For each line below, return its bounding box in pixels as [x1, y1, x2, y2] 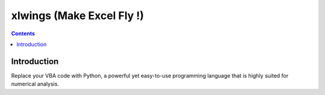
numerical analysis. [11, 81, 60, 88]
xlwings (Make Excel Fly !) [11, 9, 144, 22]
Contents [11, 30, 36, 37]
